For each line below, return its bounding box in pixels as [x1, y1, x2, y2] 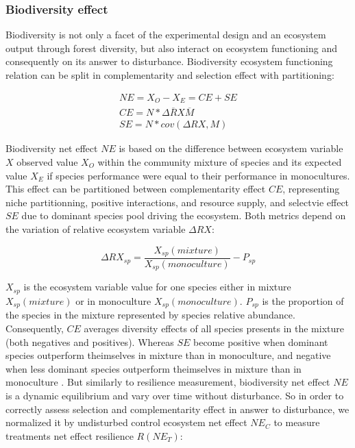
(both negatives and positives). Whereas [5, 334, 174, 349]
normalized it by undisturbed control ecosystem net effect [5, 415, 247, 430]
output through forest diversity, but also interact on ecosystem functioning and [5, 40, 337, 55]
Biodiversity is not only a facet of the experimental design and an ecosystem [5, 27, 326, 42]
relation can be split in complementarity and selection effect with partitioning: [5, 68, 334, 82]
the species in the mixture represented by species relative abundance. [5, 308, 295, 322]
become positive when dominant [193, 334, 328, 349]
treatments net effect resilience [5, 428, 134, 443]
